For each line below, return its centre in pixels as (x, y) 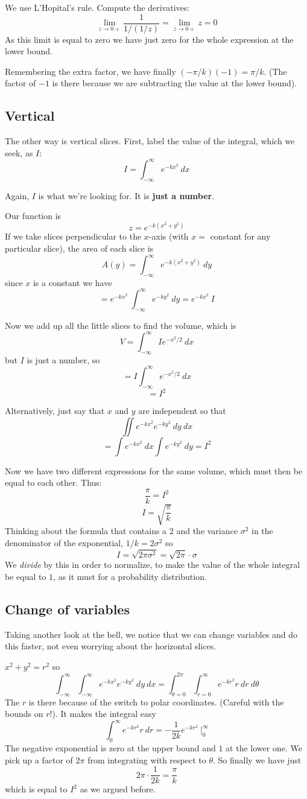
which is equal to (36, 789)
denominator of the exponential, (64, 543)
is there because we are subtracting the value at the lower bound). (175, 83)
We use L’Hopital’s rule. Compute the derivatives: (97, 7)
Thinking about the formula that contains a (86, 531)
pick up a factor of (39, 759)
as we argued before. (118, 789)
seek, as (19, 152)
